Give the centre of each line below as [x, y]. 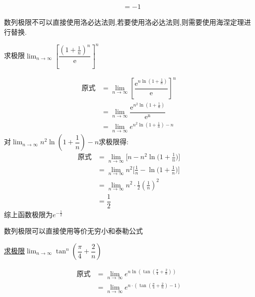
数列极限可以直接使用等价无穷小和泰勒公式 [73, 231]
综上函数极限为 [28, 214]
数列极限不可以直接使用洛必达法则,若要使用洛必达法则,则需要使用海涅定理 [124, 22]
